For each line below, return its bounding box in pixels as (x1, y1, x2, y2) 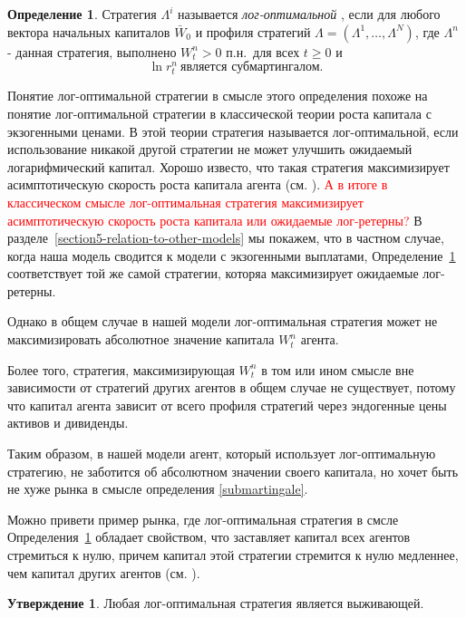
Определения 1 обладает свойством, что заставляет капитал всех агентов (7, 527, 411, 546)
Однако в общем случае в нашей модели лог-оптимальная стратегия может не (7, 312, 438, 331)
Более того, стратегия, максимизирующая (7, 360, 235, 379)
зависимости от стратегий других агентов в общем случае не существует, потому (7, 378, 456, 397)
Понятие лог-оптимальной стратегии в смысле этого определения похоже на (7, 86, 428, 105)
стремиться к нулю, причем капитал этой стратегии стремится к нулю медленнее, (7, 546, 459, 564)
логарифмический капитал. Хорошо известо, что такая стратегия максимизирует (7, 157, 450, 176)
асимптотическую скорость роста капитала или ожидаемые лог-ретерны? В (7, 210, 422, 229)
